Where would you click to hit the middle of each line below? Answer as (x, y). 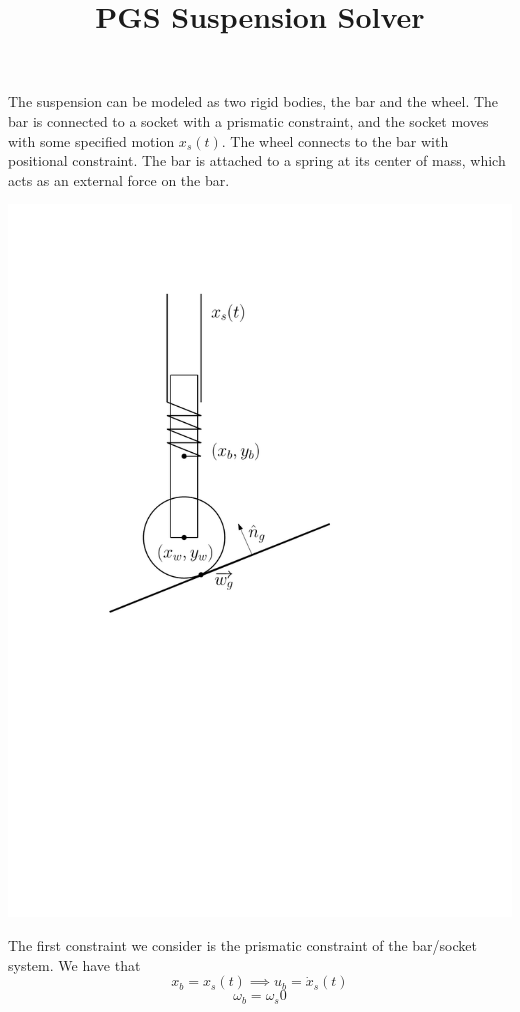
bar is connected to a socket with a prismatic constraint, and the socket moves (248, 120)
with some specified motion (91, 140)
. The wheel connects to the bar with (335, 140)
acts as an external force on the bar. (119, 179)
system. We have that (74, 964)
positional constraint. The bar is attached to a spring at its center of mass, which (257, 160)
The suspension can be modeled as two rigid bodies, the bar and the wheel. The (253, 101)
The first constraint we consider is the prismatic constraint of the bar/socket (242, 945)
